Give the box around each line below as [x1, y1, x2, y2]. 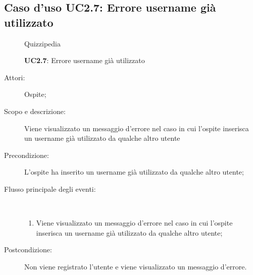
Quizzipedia [24, 38, 61, 48]
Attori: [4, 72, 25, 82]
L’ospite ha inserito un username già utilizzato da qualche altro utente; [24, 167, 244, 177]
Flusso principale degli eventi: [4, 183, 96, 194]
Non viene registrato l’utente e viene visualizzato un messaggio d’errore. [24, 261, 247, 271]
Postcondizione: [4, 244, 52, 255]
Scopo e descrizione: [4, 105, 66, 116]
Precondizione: [4, 149, 49, 160]
